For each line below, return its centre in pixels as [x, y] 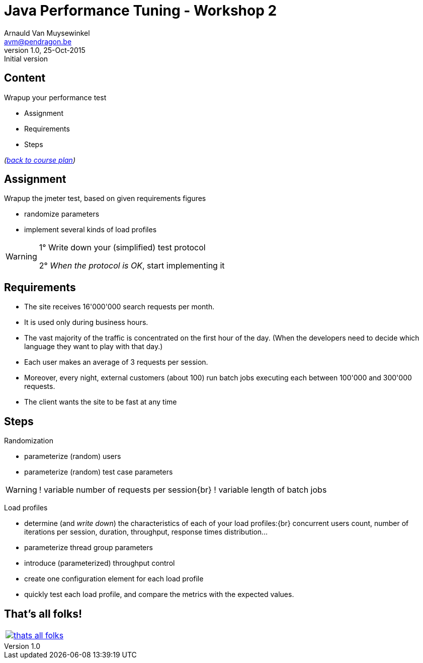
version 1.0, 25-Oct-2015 [45, 50]
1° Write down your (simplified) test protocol [122, 248]
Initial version [26, 58]
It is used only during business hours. [86, 322]
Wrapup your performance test [55, 97]
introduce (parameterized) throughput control [100, 563]
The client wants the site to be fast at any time [101, 402]
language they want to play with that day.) [94, 347]
